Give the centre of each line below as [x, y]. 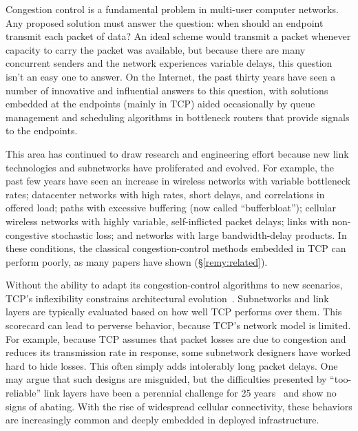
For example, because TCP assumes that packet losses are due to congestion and [176, 338]
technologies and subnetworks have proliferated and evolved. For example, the [170, 167]
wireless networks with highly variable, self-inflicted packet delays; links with [167, 221]
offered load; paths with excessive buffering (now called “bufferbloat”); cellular [171, 208]
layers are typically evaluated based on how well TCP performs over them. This [174, 312]
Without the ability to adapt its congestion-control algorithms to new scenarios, [174, 285]
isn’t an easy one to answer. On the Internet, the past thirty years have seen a [171, 76]
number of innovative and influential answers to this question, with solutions [167, 90]
